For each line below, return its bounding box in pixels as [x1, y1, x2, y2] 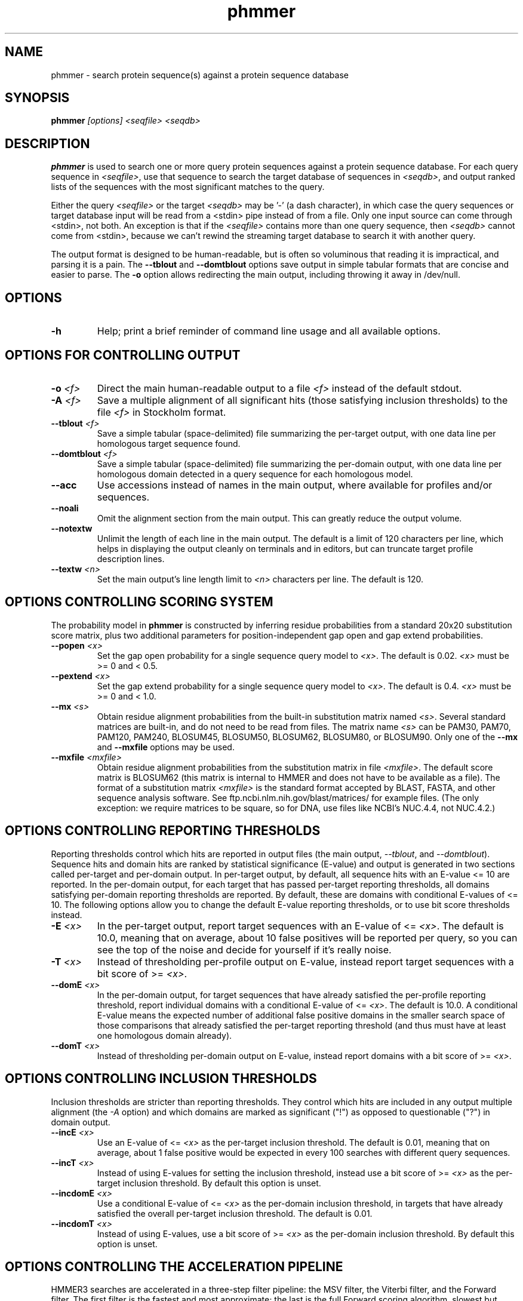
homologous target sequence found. [97, 438, 241, 449]
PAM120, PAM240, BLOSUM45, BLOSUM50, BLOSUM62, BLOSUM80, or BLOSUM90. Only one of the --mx [97, 731, 518, 742]
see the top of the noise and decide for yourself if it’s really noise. [97, 943, 392, 956]
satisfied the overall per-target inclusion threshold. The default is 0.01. [97, 1208, 373, 1219]
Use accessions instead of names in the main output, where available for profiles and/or [97, 478, 493, 491]
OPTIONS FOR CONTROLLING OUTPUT [5, 347, 241, 363]
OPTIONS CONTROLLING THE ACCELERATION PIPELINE [5, 1259, 343, 1274]
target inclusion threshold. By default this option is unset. [97, 1177, 321, 1188]
